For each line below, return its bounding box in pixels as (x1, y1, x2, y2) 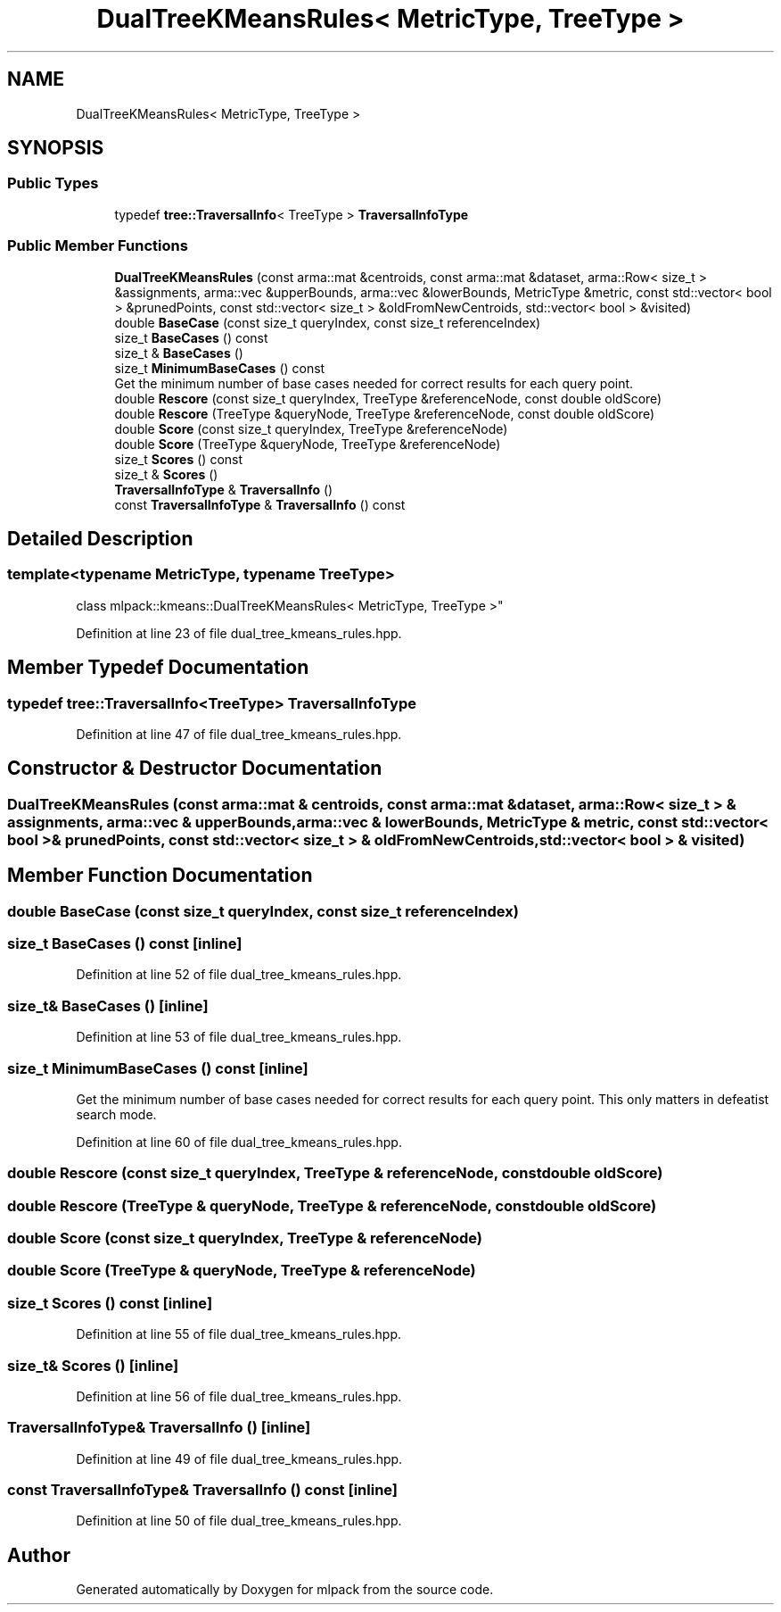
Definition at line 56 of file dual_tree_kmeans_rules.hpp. (76, 1388, 402, 1404)
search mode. (76, 1106, 157, 1122)
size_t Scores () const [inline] (7, 1293, 213, 1312)
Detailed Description (7, 527, 193, 550)
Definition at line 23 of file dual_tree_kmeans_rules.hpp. (76, 625, 402, 641)
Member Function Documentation (7, 864, 313, 887)
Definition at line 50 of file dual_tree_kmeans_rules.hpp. (76, 1513, 402, 1529)
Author (7, 1543, 70, 1566)
